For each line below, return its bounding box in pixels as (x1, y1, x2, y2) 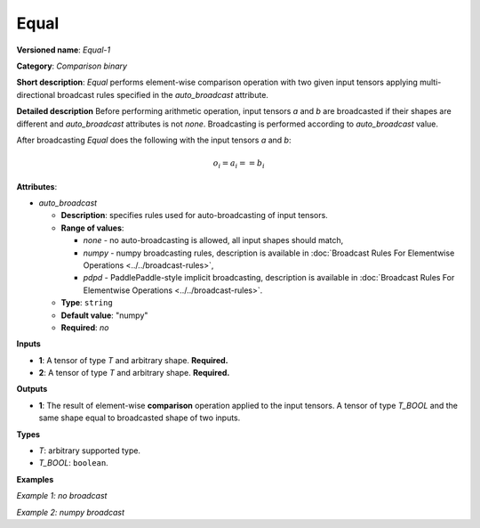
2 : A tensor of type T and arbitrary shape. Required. (38, 368, 230, 378)
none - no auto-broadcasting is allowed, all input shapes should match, (83, 235, 344, 246)
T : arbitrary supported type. (38, 445, 141, 456)
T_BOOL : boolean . (38, 458, 108, 468)
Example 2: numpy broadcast (16, 507, 124, 517)
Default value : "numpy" (60, 310, 148, 321)
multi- (419, 77, 442, 88)
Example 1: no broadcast (16, 491, 108, 501)
